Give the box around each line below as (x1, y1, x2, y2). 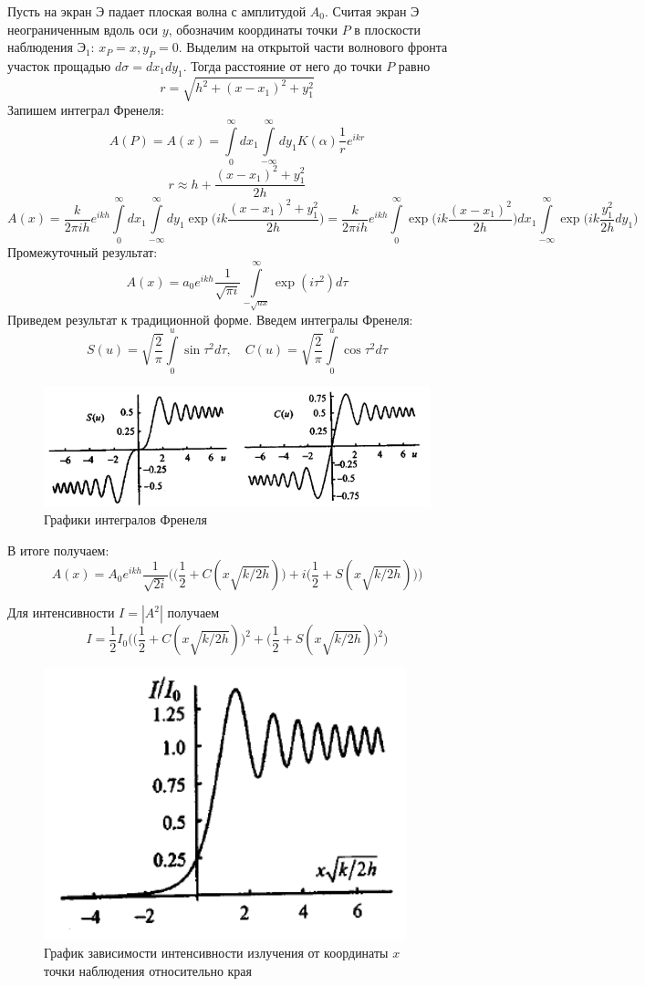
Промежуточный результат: (7, 242, 158, 261)
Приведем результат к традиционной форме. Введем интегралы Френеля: (7, 309, 413, 328)
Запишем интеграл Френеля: (7, 100, 164, 119)
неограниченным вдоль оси (7, 19, 159, 38)
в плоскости (354, 19, 421, 38)
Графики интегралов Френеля (44, 510, 208, 529)
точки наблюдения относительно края (44, 960, 252, 980)
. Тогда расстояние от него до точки (182, 56, 382, 75)
